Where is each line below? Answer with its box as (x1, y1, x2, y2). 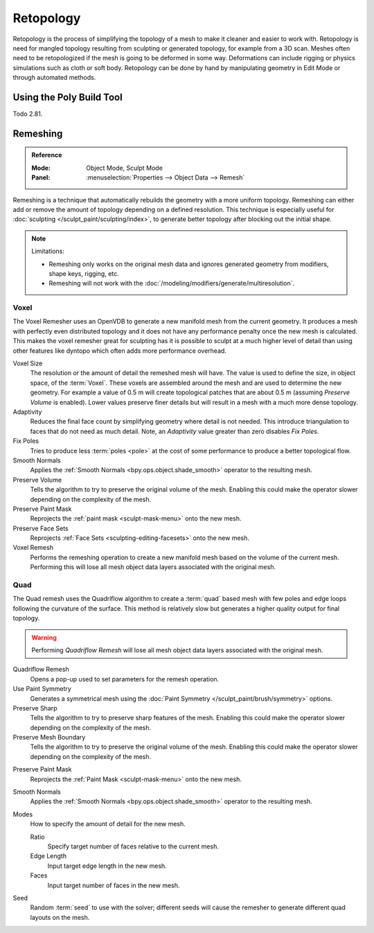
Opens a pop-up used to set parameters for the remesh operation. (30, 674, 220, 683)
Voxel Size (12, 359, 43, 367)
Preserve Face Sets (12, 524, 69, 532)
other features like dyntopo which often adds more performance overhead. (12, 347, 226, 355)
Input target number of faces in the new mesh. (47, 881, 180, 889)
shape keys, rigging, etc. (48, 269, 119, 277)
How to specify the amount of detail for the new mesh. (30, 820, 186, 828)
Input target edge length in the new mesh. (47, 862, 168, 870)
